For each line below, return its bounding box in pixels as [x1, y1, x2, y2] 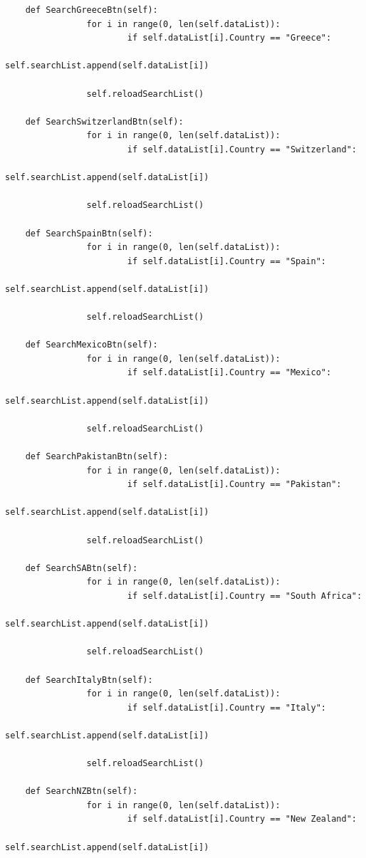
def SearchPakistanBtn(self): [25, 451, 169, 461]
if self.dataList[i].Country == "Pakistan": [127, 479, 342, 490]
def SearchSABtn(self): [25, 563, 138, 573]
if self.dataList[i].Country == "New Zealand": [127, 814, 357, 825]
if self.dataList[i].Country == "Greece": [127, 33, 332, 43]
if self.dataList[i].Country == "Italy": [127, 702, 327, 713]
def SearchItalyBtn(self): [25, 674, 153, 685]
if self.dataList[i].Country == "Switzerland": [127, 144, 357, 155]
